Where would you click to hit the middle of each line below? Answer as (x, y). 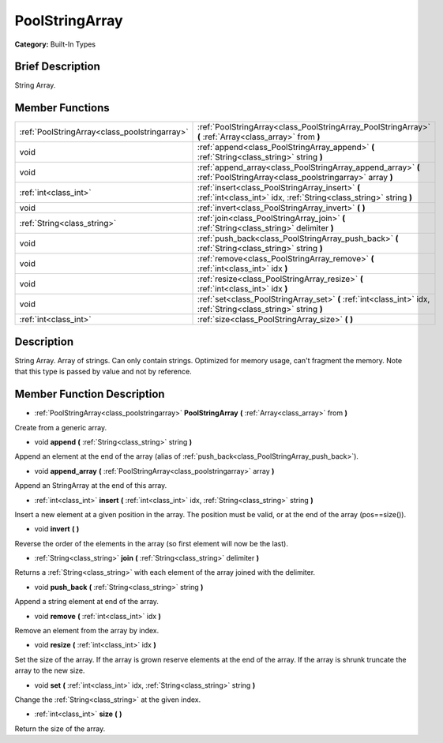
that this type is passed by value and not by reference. (103, 372)
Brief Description (57, 67)
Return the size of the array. (60, 728)
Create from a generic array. (61, 427)
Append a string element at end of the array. (87, 602)
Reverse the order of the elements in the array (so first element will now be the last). (151, 543)
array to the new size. (50, 670)
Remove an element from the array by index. (87, 631)
